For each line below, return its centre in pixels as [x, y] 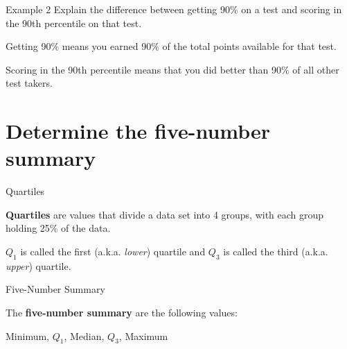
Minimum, [28, 335]
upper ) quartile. [38, 265]
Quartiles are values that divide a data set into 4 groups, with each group [165, 214]
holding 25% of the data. [58, 228]
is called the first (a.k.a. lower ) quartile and [113, 252]
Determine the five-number [138, 131]
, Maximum [143, 335]
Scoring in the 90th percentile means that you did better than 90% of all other [172, 69]
